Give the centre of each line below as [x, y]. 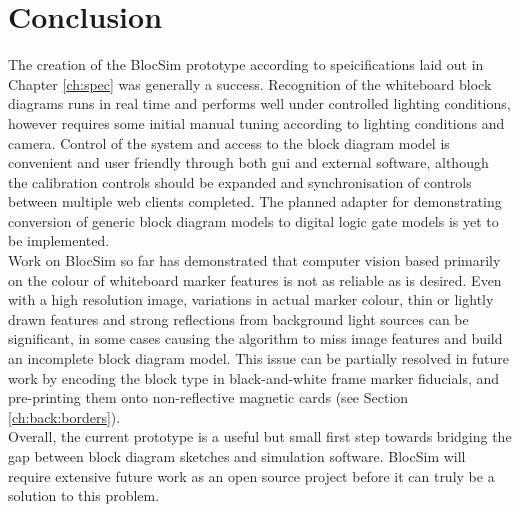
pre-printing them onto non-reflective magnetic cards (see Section [208, 397]
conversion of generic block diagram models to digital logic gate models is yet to [253, 220]
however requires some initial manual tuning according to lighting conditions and [256, 122]
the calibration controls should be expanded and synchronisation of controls [240, 181]
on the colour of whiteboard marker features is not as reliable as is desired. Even [255, 279]
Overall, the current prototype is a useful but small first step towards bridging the [260, 436]
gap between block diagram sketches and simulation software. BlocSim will [237, 456]
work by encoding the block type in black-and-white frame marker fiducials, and [254, 377]
